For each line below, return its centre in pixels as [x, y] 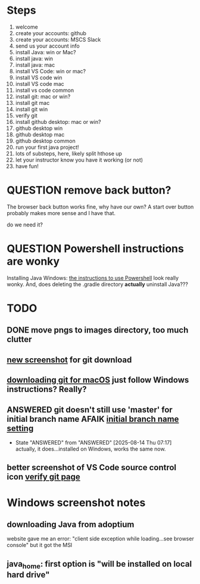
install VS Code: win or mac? [50, 71]
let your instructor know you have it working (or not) [79, 160]
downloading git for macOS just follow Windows [98, 380]
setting [20, 428]
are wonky [33, 261]
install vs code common [44, 90]
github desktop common [46, 141]
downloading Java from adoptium [71, 524]
